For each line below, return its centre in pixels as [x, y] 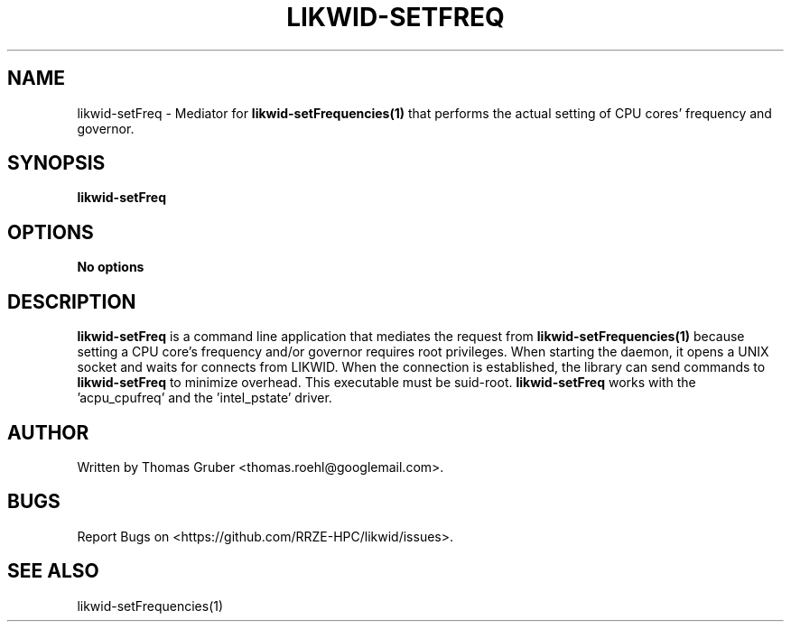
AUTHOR [48, 432]
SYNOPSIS [56, 163]
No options [111, 267]
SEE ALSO [53, 571]
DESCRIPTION [72, 301]
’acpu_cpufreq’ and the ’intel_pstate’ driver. [205, 398]
